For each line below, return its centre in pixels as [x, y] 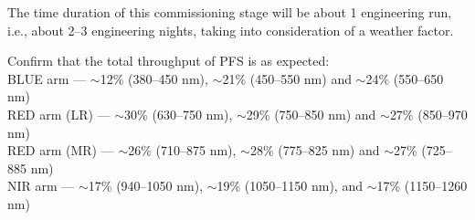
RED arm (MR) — [61, 150]
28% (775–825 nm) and [315, 150]
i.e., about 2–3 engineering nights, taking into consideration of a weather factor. [231, 30]
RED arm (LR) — [59, 114]
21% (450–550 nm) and [287, 78]
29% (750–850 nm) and [311, 114]
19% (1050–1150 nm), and [290, 186]
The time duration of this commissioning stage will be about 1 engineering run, [230, 12]
